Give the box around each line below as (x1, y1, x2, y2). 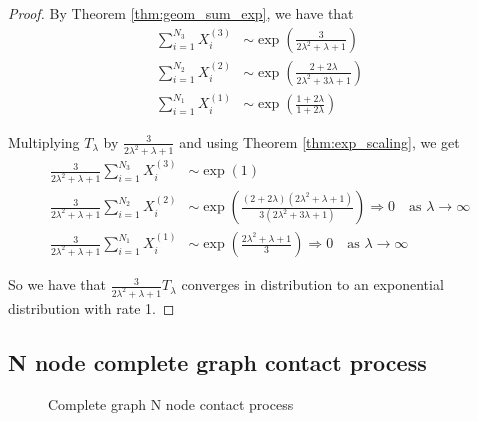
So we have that (8, 274, 106, 295)
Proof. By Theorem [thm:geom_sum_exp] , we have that (8, 3, 354, 23)
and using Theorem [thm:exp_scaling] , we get (179, 131, 460, 152)
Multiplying (8, 131, 80, 152)
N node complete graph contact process (8, 347, 427, 378)
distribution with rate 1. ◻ (8, 298, 175, 319)
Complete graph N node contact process (48, 393, 294, 414)
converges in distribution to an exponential (181, 274, 444, 295)
